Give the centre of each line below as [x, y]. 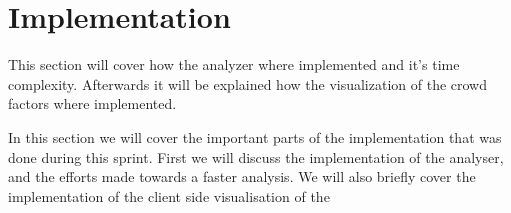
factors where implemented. [92, 103]
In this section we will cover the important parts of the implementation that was [255, 136]
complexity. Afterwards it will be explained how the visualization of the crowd [248, 83]
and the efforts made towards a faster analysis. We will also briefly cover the [242, 176]
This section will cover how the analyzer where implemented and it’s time [234, 64]
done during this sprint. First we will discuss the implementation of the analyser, [256, 156]
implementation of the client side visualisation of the [169, 195]
